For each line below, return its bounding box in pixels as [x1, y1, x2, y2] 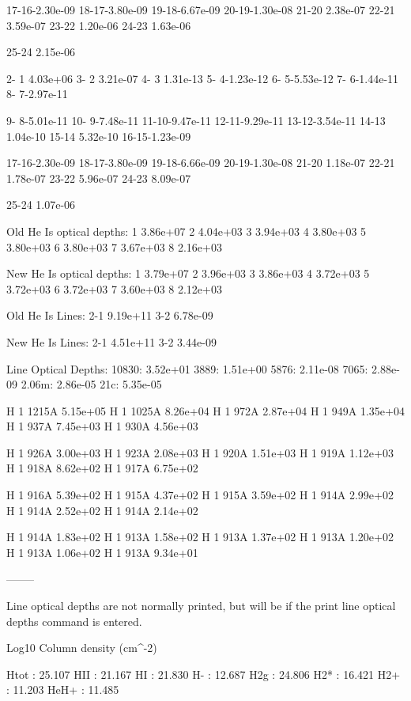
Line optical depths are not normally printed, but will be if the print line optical [6, 597, 396, 614]
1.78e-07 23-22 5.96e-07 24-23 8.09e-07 [6, 169, 191, 186]
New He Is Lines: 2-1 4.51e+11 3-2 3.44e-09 [6, 333, 217, 350]
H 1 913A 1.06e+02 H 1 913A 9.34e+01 [6, 544, 198, 560]
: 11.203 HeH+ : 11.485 [6, 681, 119, 698]
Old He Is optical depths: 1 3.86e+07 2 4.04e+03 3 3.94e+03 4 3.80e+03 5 [6, 222, 367, 239]
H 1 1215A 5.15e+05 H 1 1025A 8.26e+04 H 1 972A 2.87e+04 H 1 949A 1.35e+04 [6, 402, 405, 419]
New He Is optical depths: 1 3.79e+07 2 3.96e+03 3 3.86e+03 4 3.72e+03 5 [6, 265, 370, 282]
